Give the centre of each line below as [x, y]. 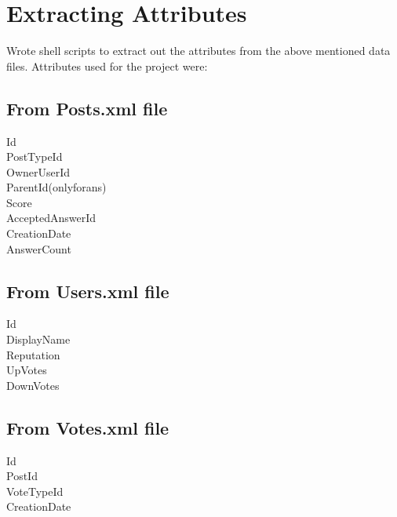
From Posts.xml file [87, 108]
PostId [22, 476]
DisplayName [38, 339]
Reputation [33, 354]
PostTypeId [35, 157]
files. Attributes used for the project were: [107, 66]
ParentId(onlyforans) [56, 187]
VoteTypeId [35, 491]
